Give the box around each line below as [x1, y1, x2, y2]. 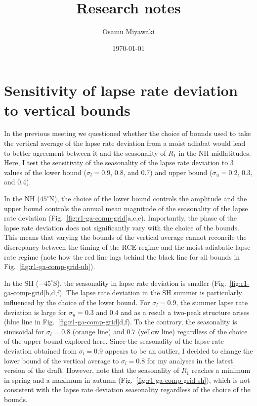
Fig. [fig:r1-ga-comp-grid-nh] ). [4, 261, 95, 271]
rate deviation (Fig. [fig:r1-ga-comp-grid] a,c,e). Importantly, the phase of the [4, 213, 237, 223]
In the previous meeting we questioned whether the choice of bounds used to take [4, 128, 251, 138]
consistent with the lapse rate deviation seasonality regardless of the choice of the [4, 384, 251, 395]
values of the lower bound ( [4, 167, 86, 177]
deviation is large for [4, 307, 67, 317]
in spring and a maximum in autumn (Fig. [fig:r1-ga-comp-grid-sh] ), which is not [4, 374, 250, 385]
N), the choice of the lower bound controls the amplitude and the [49, 193, 247, 203]
